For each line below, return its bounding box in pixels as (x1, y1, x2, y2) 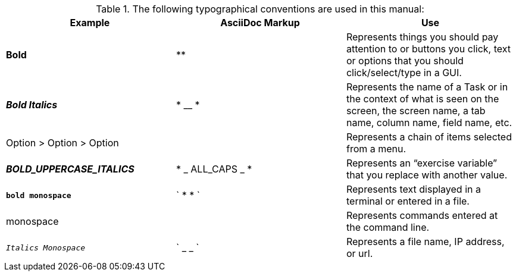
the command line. (346, 221, 430, 233)
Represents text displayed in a (346, 183, 481, 195)
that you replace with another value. (346, 169, 508, 181)
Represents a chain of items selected (346, 131, 512, 143)
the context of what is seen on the (346, 93, 499, 105)
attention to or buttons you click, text (346, 43, 511, 55)
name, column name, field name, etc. (346, 117, 512, 128)
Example (70, 17, 110, 29)
